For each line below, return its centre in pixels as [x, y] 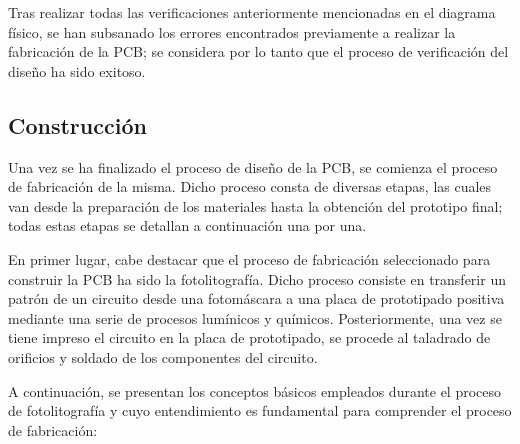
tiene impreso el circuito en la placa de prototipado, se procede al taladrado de [249, 337]
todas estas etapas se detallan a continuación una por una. [187, 225]
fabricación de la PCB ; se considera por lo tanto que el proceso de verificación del [258, 51]
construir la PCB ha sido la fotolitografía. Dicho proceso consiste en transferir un [257, 278]
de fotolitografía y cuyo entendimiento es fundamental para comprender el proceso [260, 410]
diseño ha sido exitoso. [77, 70]
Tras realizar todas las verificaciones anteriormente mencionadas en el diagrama [252, 12]
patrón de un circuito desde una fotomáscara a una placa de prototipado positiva [256, 298]
